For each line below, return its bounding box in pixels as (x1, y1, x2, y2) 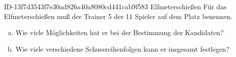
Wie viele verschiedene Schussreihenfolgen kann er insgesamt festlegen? (15, 43, 230, 54)
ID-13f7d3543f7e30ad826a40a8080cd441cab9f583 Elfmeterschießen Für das (4, 1, 227, 11)
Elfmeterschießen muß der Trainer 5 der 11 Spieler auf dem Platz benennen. (4, 11, 233, 21)
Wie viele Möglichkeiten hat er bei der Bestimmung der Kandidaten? (15, 27, 224, 38)
